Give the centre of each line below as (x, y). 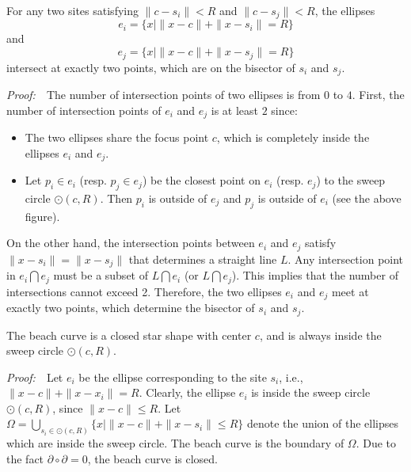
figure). (42, 216)
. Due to (376, 443)
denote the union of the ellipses (323, 423)
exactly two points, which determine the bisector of (131, 308)
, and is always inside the (320, 335)
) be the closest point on (201, 180)
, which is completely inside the (293, 137)
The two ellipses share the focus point (117, 137)
